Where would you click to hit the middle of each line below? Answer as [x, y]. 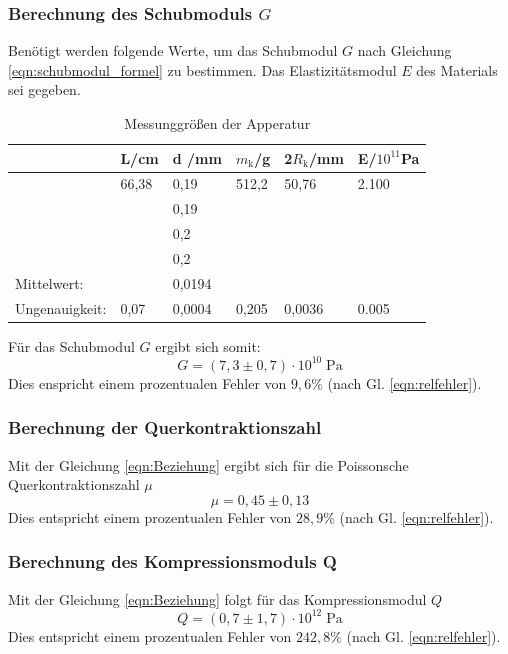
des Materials [457, 69]
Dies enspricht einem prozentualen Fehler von [147, 382]
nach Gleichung [404, 50]
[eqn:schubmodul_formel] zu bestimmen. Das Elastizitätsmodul [202, 69]
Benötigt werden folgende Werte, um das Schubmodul [173, 50]
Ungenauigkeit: [61, 307]
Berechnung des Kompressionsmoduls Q [172, 561]
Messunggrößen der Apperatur [217, 123]
